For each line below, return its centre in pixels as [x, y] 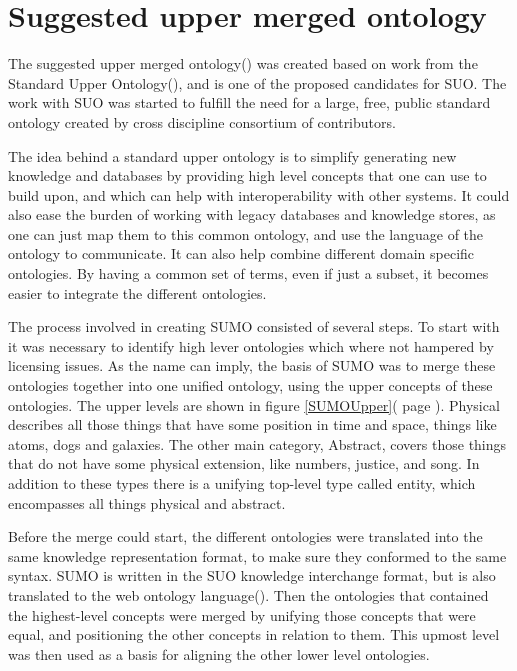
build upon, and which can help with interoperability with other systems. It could [259, 194]
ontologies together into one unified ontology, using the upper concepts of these [250, 385]
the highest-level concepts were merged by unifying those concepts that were [242, 614]
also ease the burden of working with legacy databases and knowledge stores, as [252, 214]
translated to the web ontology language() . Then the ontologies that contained [248, 594]
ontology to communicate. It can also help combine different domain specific [241, 253]
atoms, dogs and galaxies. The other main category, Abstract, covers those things [257, 443]
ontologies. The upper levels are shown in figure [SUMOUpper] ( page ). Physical [254, 404]
